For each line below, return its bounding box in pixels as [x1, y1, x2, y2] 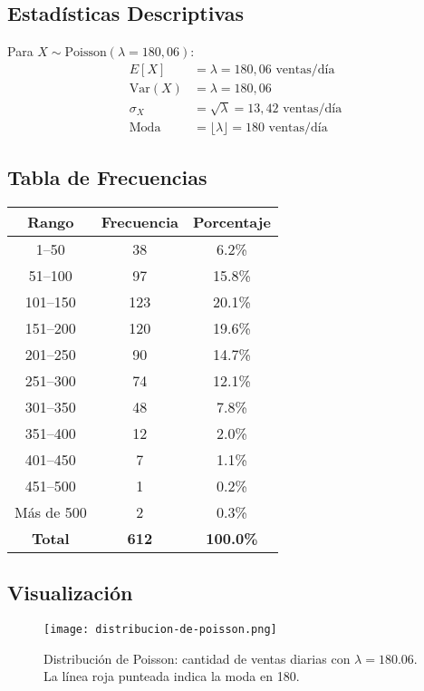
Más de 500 [14, 501, 87, 522]
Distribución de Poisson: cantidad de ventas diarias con [43, 648, 351, 667]
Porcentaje [193, 210, 271, 232]
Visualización [7, 579, 133, 607]
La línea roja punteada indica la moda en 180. [43, 667, 300, 686]
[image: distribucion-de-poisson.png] [43, 623, 277, 637]
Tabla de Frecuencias [7, 163, 207, 191]
